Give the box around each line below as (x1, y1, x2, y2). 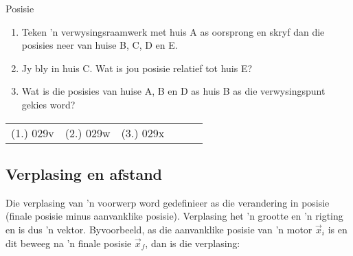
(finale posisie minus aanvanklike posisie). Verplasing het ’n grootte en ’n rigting (5, 209, 343, 223)
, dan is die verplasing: (145, 235, 240, 250)
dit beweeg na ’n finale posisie (5, 235, 132, 250)
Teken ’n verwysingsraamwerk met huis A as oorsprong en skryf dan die (21, 24, 325, 38)
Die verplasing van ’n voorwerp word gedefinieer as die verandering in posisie (5, 195, 330, 209)
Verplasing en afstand (5, 163, 163, 184)
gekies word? (21, 97, 76, 111)
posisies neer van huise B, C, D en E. (21, 38, 178, 52)
